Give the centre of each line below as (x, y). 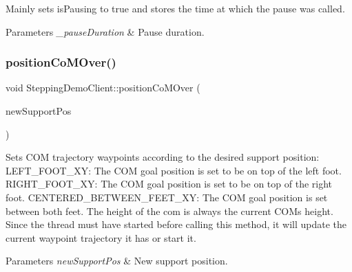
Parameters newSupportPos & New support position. (117, 261)
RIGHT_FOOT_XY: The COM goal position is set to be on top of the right (169, 184)
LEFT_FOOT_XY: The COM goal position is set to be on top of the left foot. (174, 170)
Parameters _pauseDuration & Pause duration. (105, 31)
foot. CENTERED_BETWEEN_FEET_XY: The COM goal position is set (167, 197)
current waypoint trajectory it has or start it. (101, 237)
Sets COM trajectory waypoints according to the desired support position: (163, 157)
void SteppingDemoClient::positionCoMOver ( (103, 88)
